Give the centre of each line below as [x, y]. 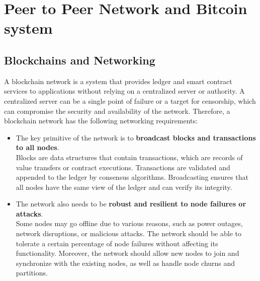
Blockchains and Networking [80, 60]
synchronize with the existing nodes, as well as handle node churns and [125, 263]
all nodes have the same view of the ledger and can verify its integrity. [124, 187]
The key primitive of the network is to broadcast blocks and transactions [136, 137]
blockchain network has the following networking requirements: [101, 121]
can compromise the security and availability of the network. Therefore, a [117, 111]
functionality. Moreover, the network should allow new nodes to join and [127, 253]
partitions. [32, 273]
